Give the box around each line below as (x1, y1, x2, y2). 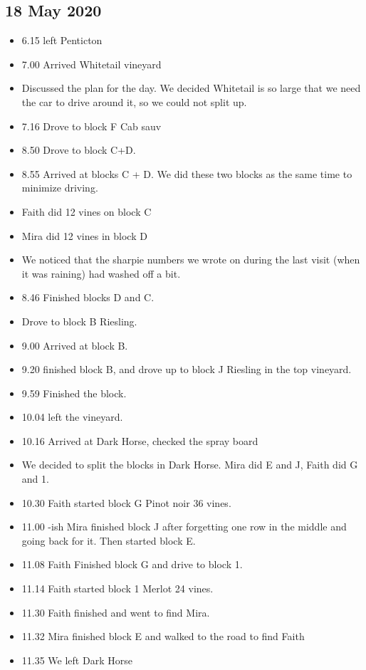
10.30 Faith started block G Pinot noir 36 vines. (21, 495, 231, 510)
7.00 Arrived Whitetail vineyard (21, 56, 162, 71)
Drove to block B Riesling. (21, 313, 137, 328)
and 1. (21, 471, 49, 486)
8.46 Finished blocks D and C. (21, 290, 155, 305)
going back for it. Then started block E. (21, 533, 196, 548)
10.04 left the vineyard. (21, 409, 123, 424)
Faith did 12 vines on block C (21, 204, 152, 219)
